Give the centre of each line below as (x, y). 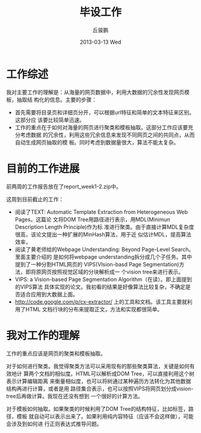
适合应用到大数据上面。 (49, 294)
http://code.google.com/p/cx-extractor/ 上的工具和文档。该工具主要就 (101, 302)
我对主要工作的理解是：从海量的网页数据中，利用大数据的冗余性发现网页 (95, 92)
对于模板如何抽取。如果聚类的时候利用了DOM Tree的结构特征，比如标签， (97, 408)
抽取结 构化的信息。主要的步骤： (57, 99)
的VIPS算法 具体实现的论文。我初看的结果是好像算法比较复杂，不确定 (100, 287)
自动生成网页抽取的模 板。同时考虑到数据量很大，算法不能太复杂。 (97, 142)
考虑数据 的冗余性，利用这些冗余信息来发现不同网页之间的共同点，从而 (107, 135)
